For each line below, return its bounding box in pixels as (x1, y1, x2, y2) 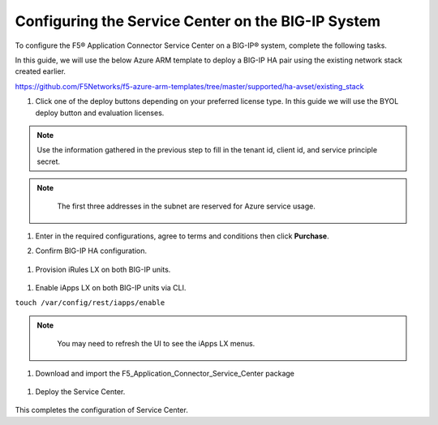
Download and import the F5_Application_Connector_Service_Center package (35, 368, 295, 378)
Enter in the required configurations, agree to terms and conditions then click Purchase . (35, 231, 329, 241)
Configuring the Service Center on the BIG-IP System (15, 12, 381, 30)
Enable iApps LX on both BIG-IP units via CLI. (35, 283, 187, 293)
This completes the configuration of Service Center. (15, 406, 188, 415)
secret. (36, 157, 61, 166)
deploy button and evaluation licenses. (35, 108, 165, 118)
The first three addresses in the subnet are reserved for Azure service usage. (57, 201, 316, 211)
